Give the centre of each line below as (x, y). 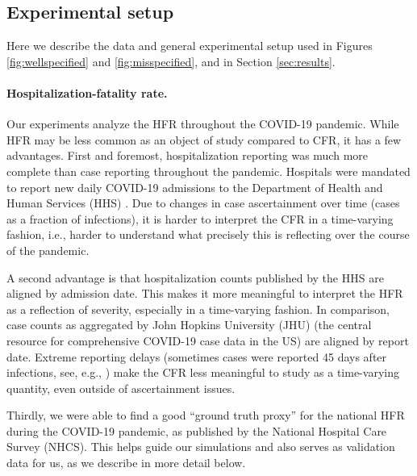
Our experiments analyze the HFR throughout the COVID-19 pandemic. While (203, 124)
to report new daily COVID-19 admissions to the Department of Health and (195, 187)
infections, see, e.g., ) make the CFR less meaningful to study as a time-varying (203, 372)
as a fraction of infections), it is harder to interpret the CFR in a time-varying (200, 218)
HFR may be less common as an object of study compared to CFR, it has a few (204, 139)
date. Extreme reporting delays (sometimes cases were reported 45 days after (197, 356)
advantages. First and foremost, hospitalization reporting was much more (187, 155)
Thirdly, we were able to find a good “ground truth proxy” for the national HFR (206, 415)
